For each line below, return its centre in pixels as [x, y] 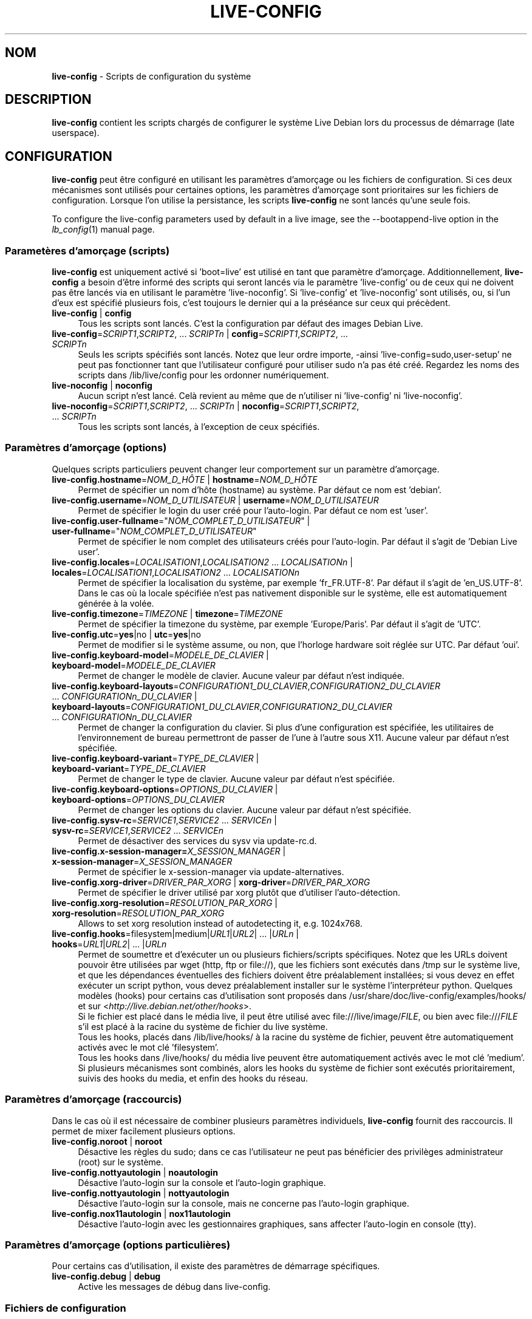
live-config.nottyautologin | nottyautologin [141, 1193]
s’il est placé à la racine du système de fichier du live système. [203, 1026]
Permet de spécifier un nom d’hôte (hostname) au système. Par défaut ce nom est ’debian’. [260, 489]
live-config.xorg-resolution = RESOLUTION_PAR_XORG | [165, 902]
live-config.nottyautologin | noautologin [135, 1172]
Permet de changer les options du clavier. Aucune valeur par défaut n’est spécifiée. [245, 809]
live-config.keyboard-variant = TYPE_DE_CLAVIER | [155, 758]
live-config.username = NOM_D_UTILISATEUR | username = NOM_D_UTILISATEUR [215, 500]
